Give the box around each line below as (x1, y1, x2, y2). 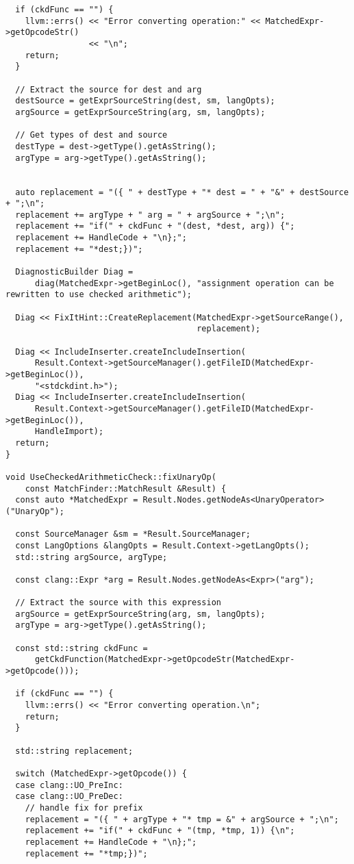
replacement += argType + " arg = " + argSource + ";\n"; (15, 209, 286, 220)
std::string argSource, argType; (15, 552, 168, 562)
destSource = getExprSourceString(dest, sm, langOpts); (15, 96, 275, 106)
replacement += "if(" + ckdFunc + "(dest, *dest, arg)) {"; (15, 221, 295, 231)
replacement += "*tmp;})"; (25, 848, 148, 859)
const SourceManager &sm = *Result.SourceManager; (15, 529, 251, 539)
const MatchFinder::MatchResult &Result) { (25, 483, 227, 494)
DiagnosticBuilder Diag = (15, 267, 134, 277)
